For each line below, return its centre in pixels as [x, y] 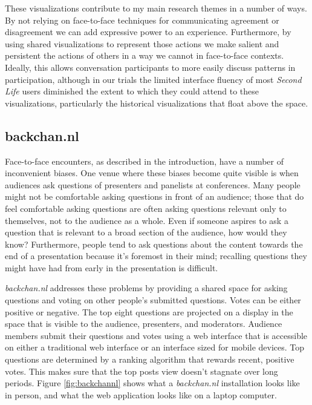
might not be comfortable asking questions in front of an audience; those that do [154, 196]
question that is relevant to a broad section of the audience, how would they [146, 232]
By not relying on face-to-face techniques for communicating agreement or [142, 20]
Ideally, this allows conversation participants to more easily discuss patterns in [150, 67]
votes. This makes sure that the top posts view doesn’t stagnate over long [141, 371]
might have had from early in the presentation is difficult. [112, 267]
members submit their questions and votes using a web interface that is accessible [156, 335]
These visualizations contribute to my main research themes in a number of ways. [156, 8]
